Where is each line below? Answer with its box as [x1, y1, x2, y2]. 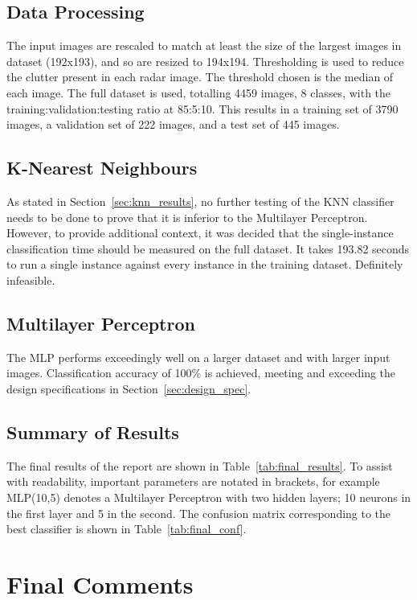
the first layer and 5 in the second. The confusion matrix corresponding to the [6, 504, 391, 521]
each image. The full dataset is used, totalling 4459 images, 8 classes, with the [6, 84, 391, 101]
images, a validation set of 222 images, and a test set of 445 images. [6, 116, 340, 133]
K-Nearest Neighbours [6, 155, 198, 180]
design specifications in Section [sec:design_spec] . [6, 380, 251, 397]
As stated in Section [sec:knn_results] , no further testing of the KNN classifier [6, 192, 395, 209]
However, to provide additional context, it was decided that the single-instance [6, 224, 394, 241]
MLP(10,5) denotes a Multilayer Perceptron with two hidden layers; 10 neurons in [6, 488, 411, 505]
